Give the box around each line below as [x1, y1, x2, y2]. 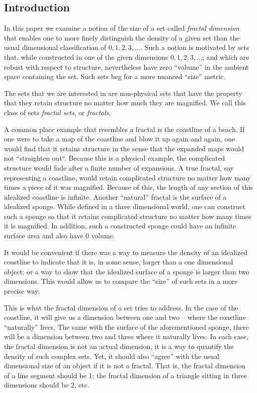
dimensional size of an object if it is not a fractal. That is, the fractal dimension [4, 360, 246, 371]
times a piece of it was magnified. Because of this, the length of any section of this [4, 182, 253, 192]
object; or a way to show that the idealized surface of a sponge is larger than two [4, 266, 250, 276]
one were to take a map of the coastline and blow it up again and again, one [4, 133, 235, 144]
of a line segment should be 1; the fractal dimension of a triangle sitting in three [4, 370, 247, 380]
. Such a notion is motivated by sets [140, 42, 249, 52]
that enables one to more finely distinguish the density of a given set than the [4, 32, 240, 43]
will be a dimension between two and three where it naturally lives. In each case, [4, 331, 249, 342]
